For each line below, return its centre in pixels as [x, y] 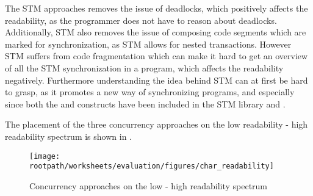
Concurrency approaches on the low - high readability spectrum [149, 185]
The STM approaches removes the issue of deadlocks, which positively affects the [156, 8]
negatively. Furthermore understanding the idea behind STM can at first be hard [156, 80]
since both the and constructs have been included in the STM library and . [145, 103]
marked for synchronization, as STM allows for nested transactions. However [148, 44]
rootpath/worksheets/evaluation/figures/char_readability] [152, 166]
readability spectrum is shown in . [68, 136]
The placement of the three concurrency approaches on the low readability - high [156, 124]
